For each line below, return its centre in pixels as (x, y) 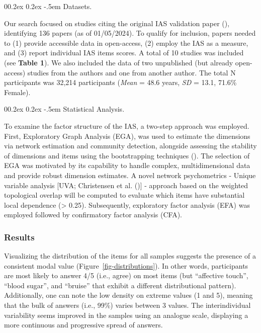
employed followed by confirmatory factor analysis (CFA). (93, 215)
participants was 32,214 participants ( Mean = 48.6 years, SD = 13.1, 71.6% (120, 82)
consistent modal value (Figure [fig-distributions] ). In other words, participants (126, 265)
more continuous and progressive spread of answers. (83, 325)
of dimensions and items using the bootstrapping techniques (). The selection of (127, 155)
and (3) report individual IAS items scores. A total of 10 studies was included (124, 53)
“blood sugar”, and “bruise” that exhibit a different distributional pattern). (120, 285)
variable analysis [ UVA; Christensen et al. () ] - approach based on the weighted (126, 185)
